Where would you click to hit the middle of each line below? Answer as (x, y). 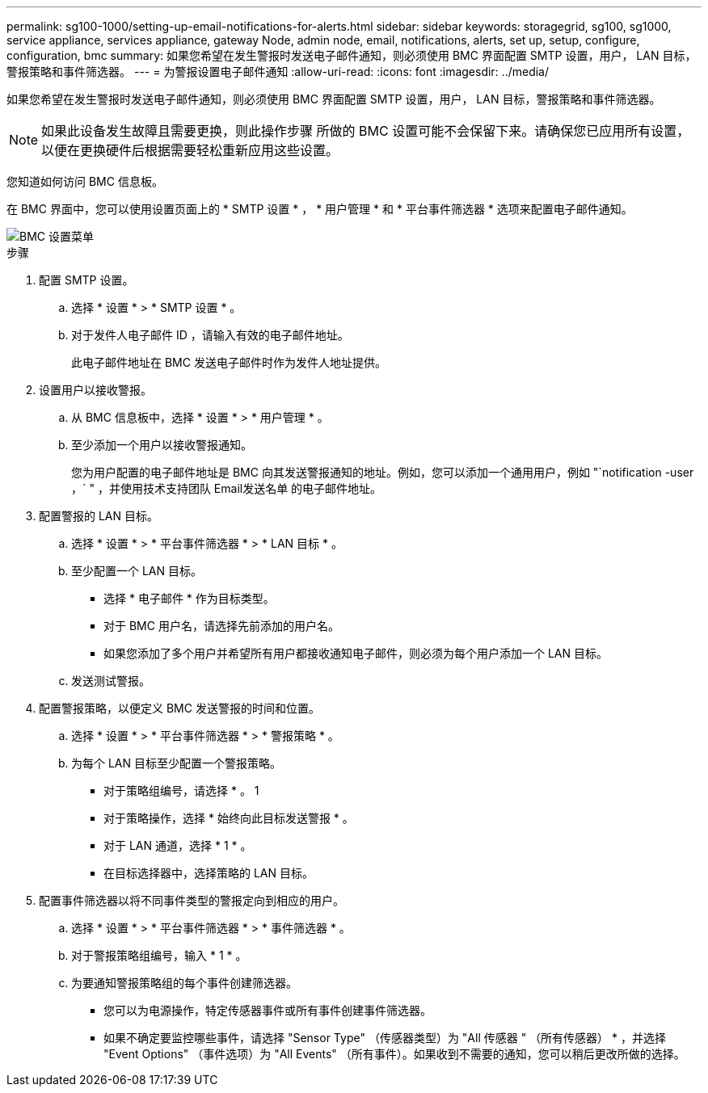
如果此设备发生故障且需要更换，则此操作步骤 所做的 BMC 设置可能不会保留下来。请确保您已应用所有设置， (366, 131)
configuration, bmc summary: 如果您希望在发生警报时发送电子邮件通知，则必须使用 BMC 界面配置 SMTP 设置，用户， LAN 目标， (352, 55)
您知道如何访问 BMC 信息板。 (85, 181)
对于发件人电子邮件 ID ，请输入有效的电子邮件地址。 (210, 335)
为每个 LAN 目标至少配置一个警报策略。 (176, 763)
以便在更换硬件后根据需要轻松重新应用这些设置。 (190, 150)
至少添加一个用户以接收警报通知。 (162, 445)
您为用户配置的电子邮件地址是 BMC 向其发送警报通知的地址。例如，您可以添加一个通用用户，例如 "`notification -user (383, 472)
